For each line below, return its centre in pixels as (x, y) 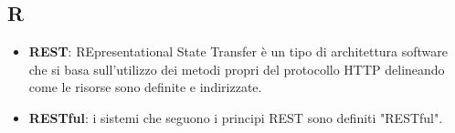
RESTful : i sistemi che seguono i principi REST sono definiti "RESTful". (236, 117)
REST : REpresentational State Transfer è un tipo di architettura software (238, 51)
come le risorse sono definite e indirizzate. (145, 87)
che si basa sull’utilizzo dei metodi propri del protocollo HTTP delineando (237, 69)
